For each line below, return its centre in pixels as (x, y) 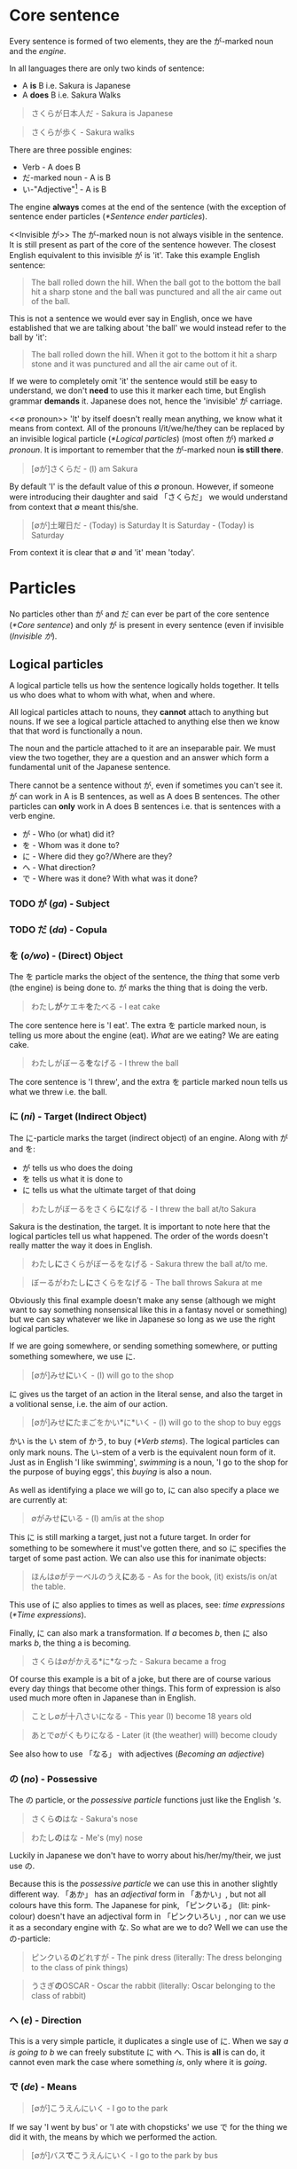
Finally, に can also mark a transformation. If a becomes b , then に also (138, 1632)
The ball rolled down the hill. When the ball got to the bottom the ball (156, 282)
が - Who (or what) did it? (68, 834)
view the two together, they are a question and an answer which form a (139, 758)
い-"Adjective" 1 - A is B (64, 188)
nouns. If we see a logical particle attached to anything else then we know (145, 722)
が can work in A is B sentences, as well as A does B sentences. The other (145, 797)
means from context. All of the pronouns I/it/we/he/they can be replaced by (147, 428)
